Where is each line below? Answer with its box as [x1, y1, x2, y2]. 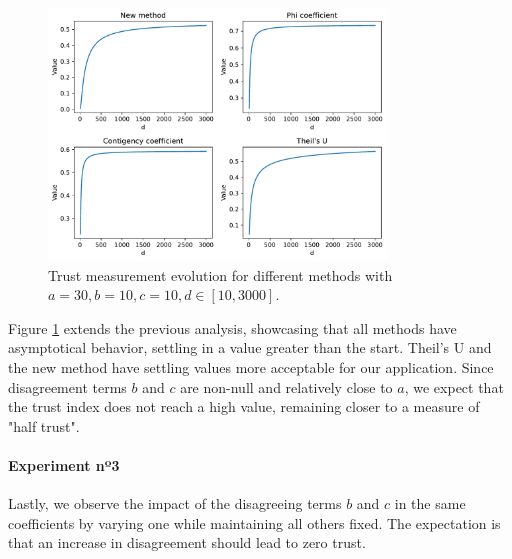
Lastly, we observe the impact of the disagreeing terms [8, 493, 342, 514]
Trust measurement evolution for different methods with [48, 264, 393, 285]
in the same [394, 493, 466, 514]
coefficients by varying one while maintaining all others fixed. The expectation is [8, 512, 501, 533]
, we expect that [404, 376, 504, 397]
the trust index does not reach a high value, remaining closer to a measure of [8, 396, 480, 417]
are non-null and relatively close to [180, 376, 393, 397]
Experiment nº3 [8, 455, 120, 475]
